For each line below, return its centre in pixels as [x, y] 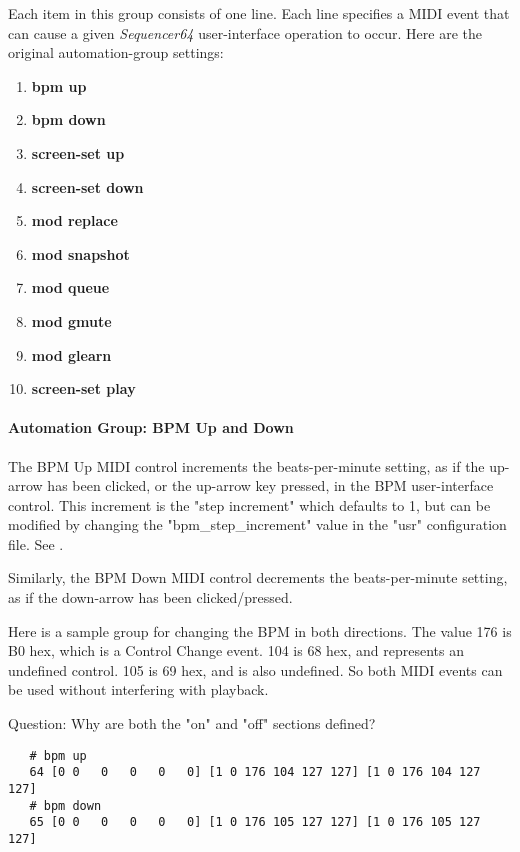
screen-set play [83, 388]
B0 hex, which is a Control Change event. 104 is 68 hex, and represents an [236, 650]
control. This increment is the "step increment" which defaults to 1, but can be [249, 504]
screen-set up [78, 152]
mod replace [74, 220]
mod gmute [71, 320]
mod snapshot [80, 253]
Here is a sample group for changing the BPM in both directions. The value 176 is [260, 630]
